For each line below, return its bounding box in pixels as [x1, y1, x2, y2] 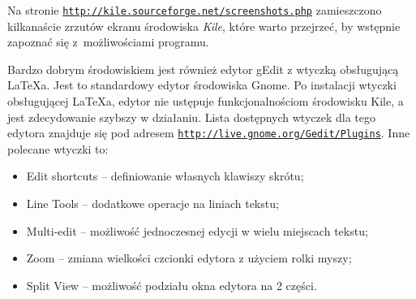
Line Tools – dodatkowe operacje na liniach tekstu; [26, 195, 279, 212]
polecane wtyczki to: [7, 140, 109, 157]
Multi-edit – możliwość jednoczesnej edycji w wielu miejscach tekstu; [26, 222, 368, 239]
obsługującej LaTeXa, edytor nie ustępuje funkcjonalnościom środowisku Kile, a [7, 93, 404, 110]
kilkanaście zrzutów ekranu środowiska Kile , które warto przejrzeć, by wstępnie [7, 17, 401, 34]
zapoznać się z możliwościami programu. [7, 33, 209, 50]
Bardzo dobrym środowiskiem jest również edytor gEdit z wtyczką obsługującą [7, 60, 399, 77]
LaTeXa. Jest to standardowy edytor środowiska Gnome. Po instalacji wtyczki [7, 76, 397, 93]
